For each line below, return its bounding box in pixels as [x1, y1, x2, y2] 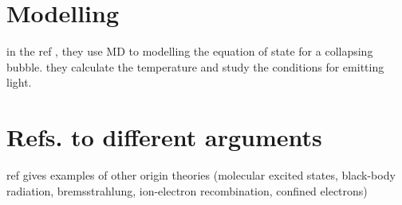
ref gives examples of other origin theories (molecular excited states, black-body [6, 167, 396, 184]
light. [6, 74, 32, 91]
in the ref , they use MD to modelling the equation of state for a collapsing [6, 43, 373, 60]
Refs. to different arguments [6, 121, 322, 153]
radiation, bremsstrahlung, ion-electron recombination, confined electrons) [6, 182, 368, 199]
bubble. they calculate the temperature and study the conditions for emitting [6, 58, 384, 75]
